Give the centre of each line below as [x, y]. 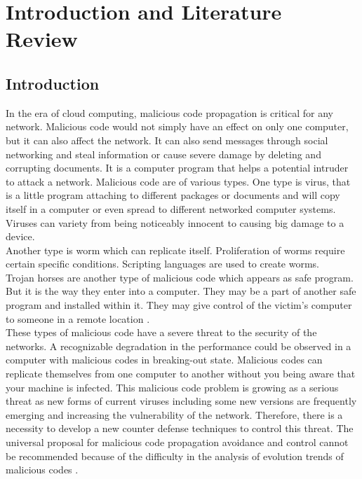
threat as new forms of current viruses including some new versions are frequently [181, 401]
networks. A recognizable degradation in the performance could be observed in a [179, 346]
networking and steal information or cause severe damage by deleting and [163, 154]
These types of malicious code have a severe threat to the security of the [161, 332]
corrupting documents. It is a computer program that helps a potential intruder [177, 168]
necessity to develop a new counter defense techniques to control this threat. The [180, 428]
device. [20, 236]
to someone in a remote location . [78, 318]
